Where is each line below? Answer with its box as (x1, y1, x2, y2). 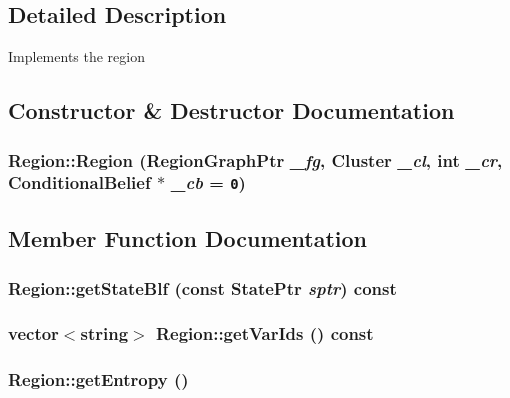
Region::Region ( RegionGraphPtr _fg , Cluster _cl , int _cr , (8, 147, 503, 172)
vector (8, 321, 59, 346)
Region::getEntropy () (8, 367, 189, 392)
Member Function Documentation (8, 223, 368, 254)
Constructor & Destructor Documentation (8, 95, 455, 126)
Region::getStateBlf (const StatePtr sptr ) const (8, 275, 397, 300)
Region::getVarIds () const (155, 321, 374, 346)
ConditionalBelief (8, 170, 151, 195)
